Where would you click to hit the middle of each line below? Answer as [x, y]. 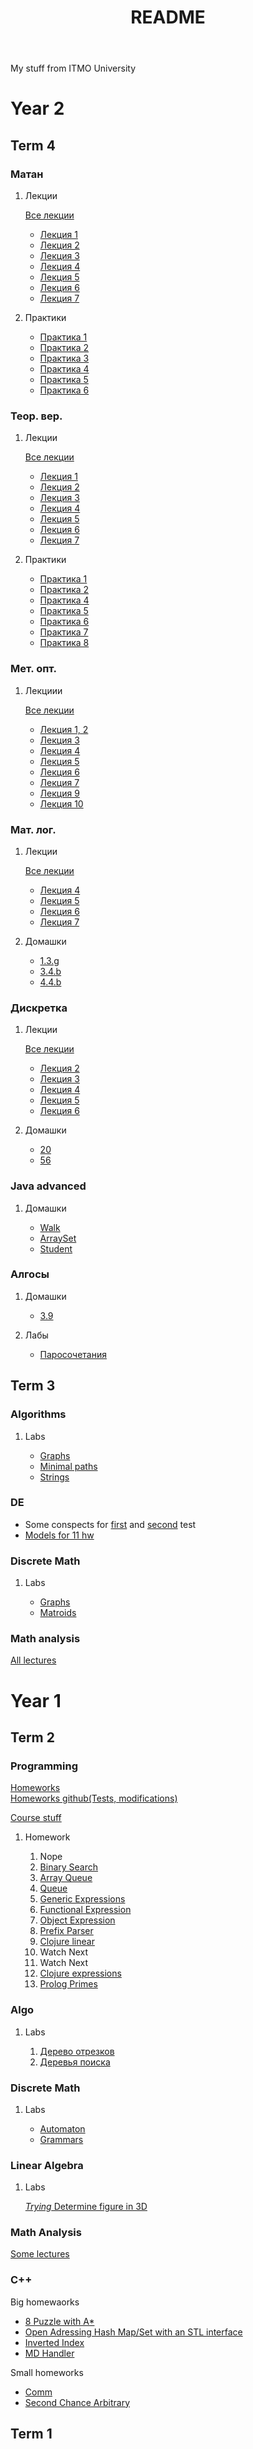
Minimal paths [68, 1466]
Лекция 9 [59, 793]
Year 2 [37, 108]
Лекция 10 [61, 803]
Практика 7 [64, 632]
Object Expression [77, 1920]
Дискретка [39, 1008]
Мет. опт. [33, 669]
